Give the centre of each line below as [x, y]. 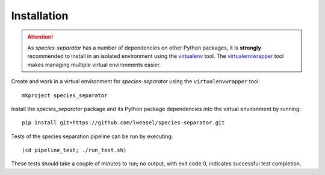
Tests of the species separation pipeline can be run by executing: [92, 136]
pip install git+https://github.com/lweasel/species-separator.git [123, 123]
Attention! [40, 37]
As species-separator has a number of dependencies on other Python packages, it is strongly [144, 48]
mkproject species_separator [65, 95]
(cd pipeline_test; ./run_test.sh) [74, 150]
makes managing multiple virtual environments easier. [94, 65]
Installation [40, 16]
